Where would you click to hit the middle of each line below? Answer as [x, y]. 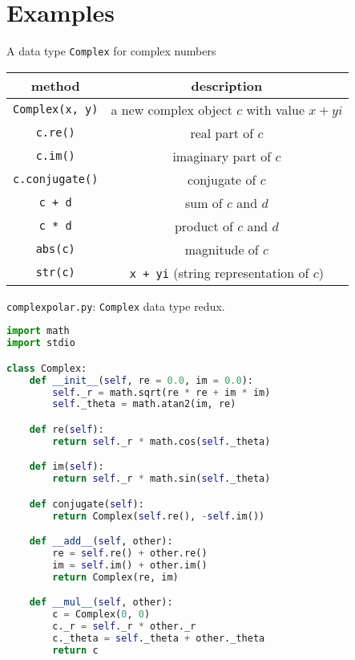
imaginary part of [222, 156]
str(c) [55, 273]
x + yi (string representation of [219, 272]
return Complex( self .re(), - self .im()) [159, 516]
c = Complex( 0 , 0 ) [101, 615]
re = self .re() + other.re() [130, 554]
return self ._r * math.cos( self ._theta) [161, 441]
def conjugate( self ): [87, 504]
